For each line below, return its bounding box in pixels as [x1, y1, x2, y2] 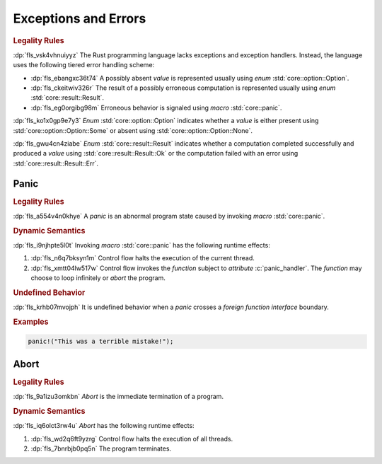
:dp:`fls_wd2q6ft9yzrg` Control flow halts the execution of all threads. [30, 434, 233, 443]
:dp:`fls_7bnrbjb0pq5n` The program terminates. [30, 444, 172, 453]
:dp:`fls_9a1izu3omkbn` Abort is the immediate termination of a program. [13, 393, 224, 401]
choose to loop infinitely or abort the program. [30, 274, 166, 282]
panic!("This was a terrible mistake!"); [28, 337, 174, 346]
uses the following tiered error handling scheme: [13, 61, 155, 69]
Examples [13, 317, 49, 327]
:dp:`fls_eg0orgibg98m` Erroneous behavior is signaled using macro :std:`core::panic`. [30, 103, 282, 112]
